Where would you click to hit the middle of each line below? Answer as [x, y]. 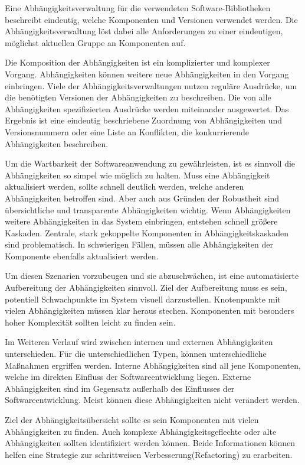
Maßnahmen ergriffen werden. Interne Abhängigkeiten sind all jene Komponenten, [153, 365]
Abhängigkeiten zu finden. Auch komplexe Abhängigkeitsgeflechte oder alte [141, 431]
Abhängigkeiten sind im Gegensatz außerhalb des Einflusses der [120, 388]
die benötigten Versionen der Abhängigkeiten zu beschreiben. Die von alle [138, 97]
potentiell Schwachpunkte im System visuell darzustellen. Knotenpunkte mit [143, 299]
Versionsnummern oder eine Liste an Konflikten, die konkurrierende [127, 131]
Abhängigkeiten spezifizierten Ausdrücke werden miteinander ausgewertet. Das [147, 108]
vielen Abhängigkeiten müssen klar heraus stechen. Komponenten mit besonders [150, 310]
